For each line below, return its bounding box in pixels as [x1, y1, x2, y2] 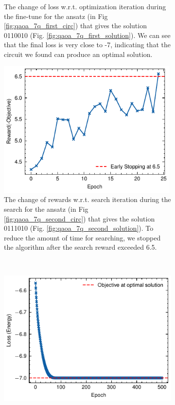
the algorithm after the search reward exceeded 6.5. [4, 242, 157, 252]
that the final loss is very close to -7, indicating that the [4, 39, 171, 50]
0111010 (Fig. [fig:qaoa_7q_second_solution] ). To [4, 223, 154, 233]
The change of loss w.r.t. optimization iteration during [4, 1, 166, 11]
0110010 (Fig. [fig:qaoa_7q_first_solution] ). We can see [4, 30, 171, 40]
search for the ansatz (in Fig [4, 204, 88, 214]
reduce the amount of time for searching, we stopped [4, 232, 161, 242]
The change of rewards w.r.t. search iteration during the [4, 194, 171, 204]
